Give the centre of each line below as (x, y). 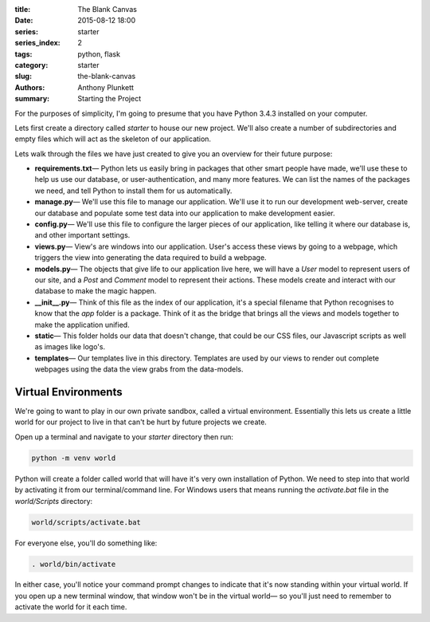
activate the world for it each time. (71, 607)
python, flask (99, 54)
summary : (32, 99)
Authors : (30, 87)
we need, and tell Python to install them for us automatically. (133, 191)
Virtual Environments (68, 392)
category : (31, 65)
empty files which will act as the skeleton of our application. (113, 139)
